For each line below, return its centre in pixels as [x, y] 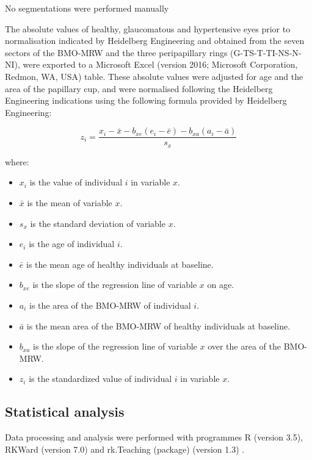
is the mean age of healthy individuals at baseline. [120, 264]
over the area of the [244, 346]
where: [17, 161]
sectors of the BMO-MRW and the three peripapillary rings [116, 52]
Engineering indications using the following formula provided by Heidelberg [146, 100]
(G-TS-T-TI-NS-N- [266, 52]
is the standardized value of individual [100, 379]
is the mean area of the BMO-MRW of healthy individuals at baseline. [158, 325]
